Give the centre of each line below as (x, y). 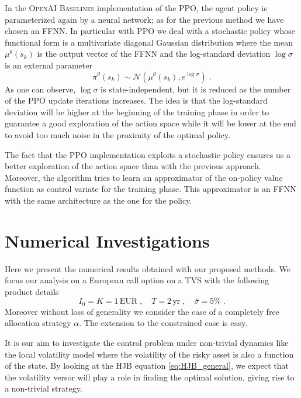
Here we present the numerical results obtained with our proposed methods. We (148, 268)
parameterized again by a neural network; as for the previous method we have (144, 19)
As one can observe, (40, 89)
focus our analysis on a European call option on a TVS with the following (137, 280)
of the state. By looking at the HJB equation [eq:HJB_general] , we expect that (147, 366)
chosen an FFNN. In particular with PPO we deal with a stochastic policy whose (150, 31)
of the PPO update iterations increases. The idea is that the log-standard (136, 100)
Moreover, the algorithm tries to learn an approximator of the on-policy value (144, 177)
